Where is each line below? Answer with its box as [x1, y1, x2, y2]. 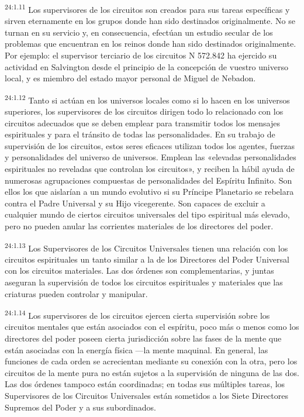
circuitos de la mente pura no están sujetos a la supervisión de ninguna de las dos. [5, 366, 299, 378]
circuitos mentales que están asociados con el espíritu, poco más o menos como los [5, 320, 299, 333]
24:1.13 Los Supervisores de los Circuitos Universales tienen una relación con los [5, 240, 288, 254]
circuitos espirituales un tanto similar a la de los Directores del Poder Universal [5, 253, 289, 265]
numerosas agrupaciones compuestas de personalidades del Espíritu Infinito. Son [5, 174, 292, 186]
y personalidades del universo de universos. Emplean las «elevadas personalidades [5, 151, 296, 163]
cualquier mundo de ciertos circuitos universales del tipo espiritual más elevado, [5, 208, 290, 220]
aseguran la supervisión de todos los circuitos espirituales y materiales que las [5, 276, 283, 288]
